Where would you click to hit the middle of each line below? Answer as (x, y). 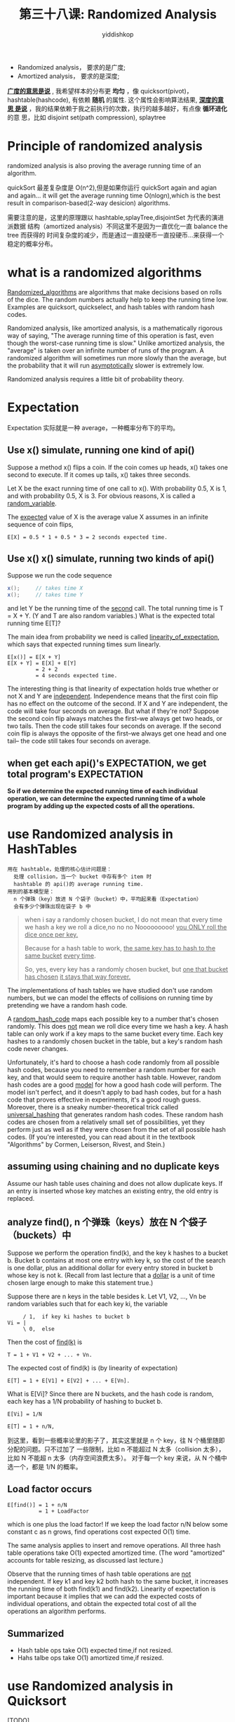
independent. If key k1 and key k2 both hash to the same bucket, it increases (118, 1581)
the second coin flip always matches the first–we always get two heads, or (115, 719)
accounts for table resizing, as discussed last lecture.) (85, 1560)
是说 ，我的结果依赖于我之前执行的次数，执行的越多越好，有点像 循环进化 (121, 108)
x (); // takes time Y (45, 595)
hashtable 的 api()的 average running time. (79, 884)
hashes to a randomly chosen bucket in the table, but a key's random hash (115, 1041)
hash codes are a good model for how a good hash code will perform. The (115, 1084)
